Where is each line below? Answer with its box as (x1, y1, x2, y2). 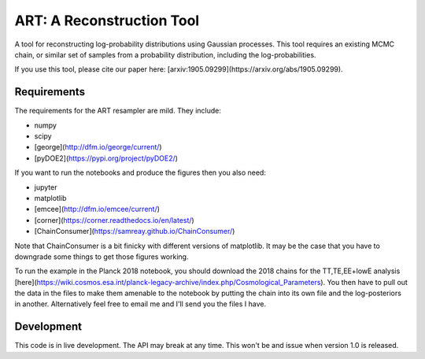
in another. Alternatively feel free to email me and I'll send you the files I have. (14, 299, 267, 309)
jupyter (34, 182, 57, 192)
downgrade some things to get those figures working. (14, 252, 189, 261)
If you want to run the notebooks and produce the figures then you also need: (14, 168, 267, 177)
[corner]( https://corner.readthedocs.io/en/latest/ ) (34, 215, 194, 224)
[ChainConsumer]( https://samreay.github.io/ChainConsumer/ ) (34, 227, 235, 236)
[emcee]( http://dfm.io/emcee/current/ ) (34, 205, 161, 214)
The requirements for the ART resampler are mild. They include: (14, 106, 222, 116)
